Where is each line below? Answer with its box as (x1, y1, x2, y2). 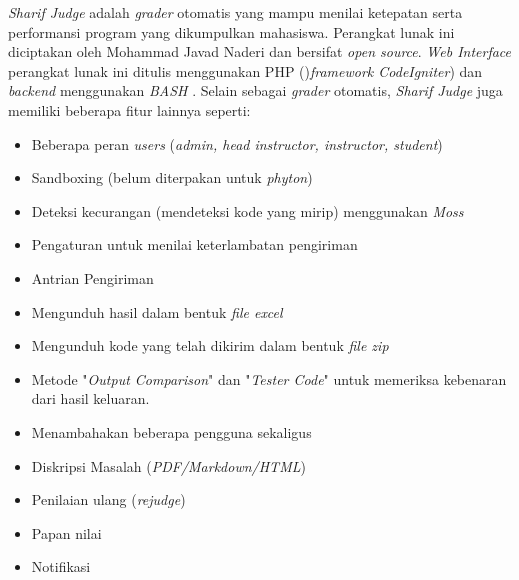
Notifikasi (31, 556, 91, 577)
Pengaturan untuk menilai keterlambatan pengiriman (31, 234, 358, 255)
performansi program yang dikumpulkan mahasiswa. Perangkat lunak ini (8, 21, 455, 42)
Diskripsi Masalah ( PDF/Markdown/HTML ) (31, 455, 306, 476)
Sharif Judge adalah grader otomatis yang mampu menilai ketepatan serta (8, 2, 463, 22)
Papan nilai (31, 522, 102, 543)
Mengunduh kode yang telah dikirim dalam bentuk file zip (31, 335, 389, 356)
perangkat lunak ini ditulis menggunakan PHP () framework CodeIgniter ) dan (8, 60, 483, 81)
